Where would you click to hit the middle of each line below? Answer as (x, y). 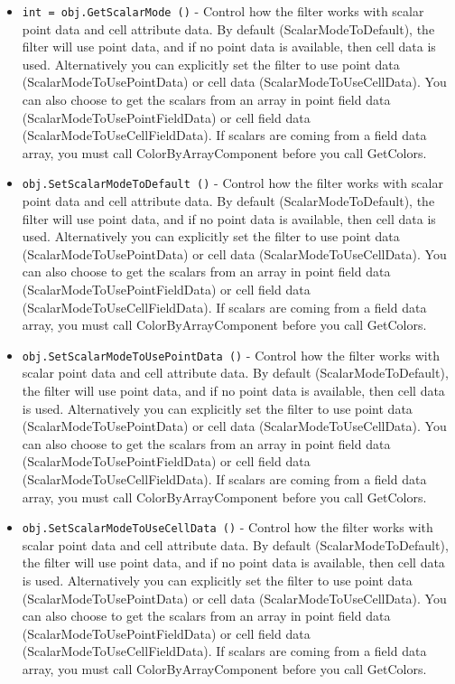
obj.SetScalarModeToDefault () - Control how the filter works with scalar (232, 183)
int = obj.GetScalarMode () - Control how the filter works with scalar (223, 11)
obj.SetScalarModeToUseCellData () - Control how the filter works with (227, 527)
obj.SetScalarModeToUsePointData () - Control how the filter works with (231, 355)
